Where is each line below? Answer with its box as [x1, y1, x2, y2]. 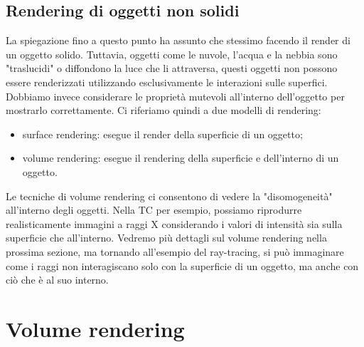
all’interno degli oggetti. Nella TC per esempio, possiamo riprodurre [6, 202, 302, 217]
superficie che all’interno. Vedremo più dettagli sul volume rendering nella [6, 230, 327, 245]
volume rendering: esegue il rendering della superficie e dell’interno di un [22, 150, 339, 165]
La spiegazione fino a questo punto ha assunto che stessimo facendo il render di [6, 33, 350, 48]
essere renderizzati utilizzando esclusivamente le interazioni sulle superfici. [6, 74, 328, 89]
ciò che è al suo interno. [6, 272, 109, 287]
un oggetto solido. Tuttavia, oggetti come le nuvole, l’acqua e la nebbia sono [6, 46, 338, 61]
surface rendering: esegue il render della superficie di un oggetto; [22, 126, 303, 141]
